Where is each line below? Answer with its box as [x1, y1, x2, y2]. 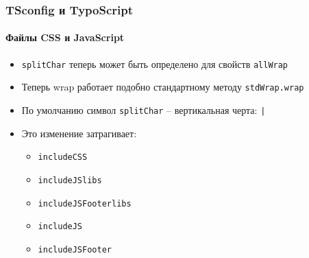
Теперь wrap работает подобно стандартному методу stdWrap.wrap [21, 80, 304, 94]
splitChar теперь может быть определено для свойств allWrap [21, 56, 288, 71]
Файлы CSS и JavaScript [5, 30, 125, 45]
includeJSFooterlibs [38, 198, 132, 209]
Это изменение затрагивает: [21, 126, 137, 140]
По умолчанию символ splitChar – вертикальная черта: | [21, 102, 266, 117]
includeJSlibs [38, 175, 102, 185]
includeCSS [38, 152, 88, 163]
